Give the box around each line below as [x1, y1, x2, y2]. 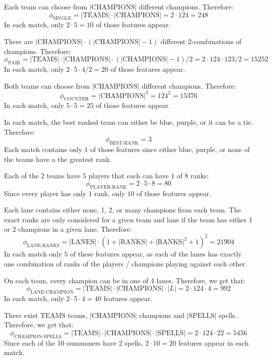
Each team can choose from [4, 1, 88, 11]
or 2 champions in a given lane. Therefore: [4, 224, 132, 234]
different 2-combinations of [160, 36, 242, 46]
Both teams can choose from [4, 80, 90, 91]
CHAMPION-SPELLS [14, 334, 62, 339]
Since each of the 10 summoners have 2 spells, [4, 337, 143, 348]
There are [4, 36, 34, 46]
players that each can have [88, 170, 169, 181]
